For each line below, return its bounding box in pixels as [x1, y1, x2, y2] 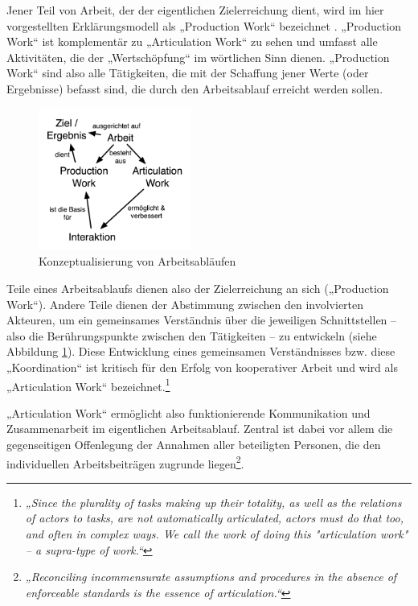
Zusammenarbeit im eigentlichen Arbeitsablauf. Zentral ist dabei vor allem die [6, 420, 393, 437]
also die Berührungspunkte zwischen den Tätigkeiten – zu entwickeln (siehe [6, 327, 377, 344]
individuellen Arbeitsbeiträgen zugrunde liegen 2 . [6, 452, 244, 472]
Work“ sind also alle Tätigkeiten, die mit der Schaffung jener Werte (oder [6, 64, 369, 81]
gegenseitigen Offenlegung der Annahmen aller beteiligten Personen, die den [6, 435, 381, 452]
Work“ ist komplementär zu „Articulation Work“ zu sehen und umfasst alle [6, 33, 378, 50]
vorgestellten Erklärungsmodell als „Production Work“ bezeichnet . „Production [6, 17, 402, 34]
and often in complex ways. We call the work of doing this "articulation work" [25, 526, 408, 542]
